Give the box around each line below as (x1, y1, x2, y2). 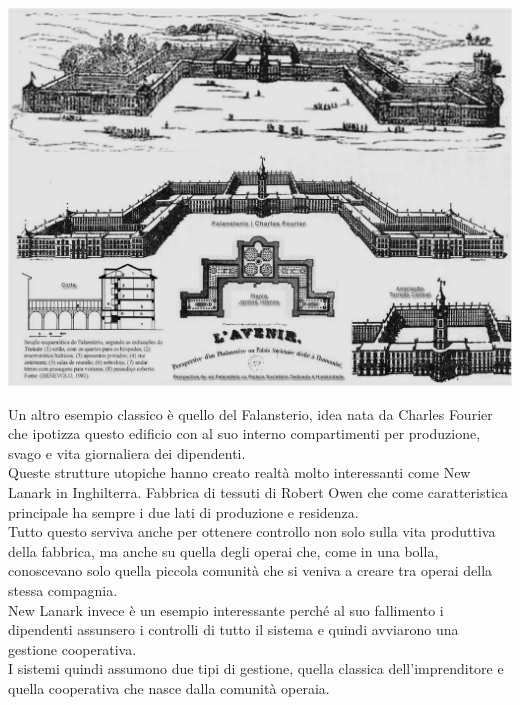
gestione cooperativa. (8, 638, 137, 659)
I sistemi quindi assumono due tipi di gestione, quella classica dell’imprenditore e (8, 658, 504, 679)
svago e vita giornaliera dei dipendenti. (8, 442, 246, 463)
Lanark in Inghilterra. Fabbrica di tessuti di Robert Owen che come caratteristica (8, 481, 509, 502)
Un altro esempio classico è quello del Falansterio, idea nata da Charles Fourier (8, 403, 493, 424)
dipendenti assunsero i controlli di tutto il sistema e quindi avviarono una (8, 619, 459, 640)
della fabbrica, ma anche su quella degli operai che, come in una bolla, (8, 540, 439, 561)
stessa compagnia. (8, 579, 118, 600)
